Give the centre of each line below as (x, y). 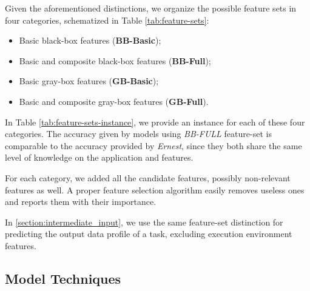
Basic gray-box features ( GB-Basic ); (89, 81)
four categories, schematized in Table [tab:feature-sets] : (107, 20)
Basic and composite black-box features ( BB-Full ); (115, 60)
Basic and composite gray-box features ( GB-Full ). (114, 101)
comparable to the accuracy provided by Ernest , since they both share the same (153, 145)
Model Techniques (63, 278)
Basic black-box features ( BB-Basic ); (90, 40)
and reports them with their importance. (81, 202)
